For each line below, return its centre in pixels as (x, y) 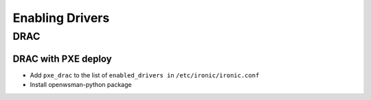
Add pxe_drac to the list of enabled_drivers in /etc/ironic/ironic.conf (145, 75)
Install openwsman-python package (81, 85)
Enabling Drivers (61, 18)
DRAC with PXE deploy (63, 59)
